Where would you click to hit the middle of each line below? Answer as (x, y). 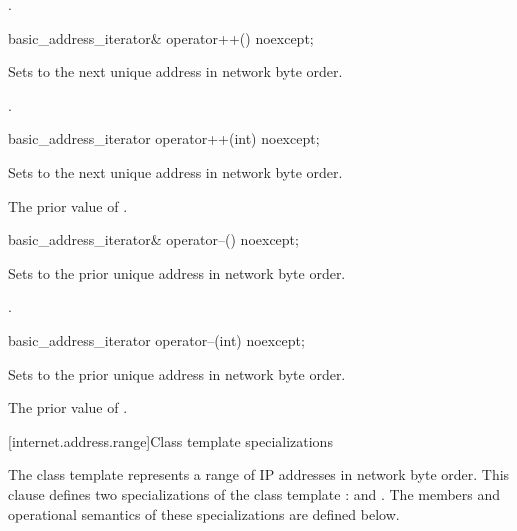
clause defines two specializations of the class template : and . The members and (254, 493)
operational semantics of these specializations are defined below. (204, 513)
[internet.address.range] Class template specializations (170, 440)
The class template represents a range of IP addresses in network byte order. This (259, 474)
